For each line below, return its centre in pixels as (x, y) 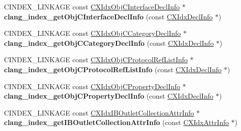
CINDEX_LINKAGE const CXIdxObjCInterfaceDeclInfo (92, 6)
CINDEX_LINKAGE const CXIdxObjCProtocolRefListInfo (96, 60)
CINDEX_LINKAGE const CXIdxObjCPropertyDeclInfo (92, 86)
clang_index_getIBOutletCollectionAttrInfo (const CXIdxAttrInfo (117, 122)
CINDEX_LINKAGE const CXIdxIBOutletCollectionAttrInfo (99, 112)
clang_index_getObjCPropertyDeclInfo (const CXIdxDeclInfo (109, 96)
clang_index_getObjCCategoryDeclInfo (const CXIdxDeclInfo (109, 43)
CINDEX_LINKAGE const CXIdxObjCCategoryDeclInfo (93, 33)
